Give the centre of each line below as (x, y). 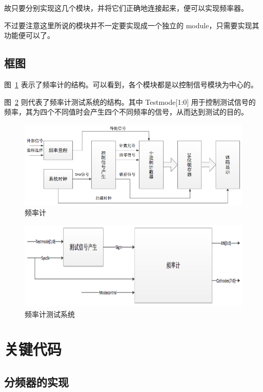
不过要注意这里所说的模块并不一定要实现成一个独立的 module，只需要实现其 (132, 25)
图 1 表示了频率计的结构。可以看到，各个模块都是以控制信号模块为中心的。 (131, 84)
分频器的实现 (36, 382)
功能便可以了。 (29, 35)
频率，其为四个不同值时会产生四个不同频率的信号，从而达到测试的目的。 (126, 112)
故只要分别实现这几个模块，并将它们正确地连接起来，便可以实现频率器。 (126, 8)
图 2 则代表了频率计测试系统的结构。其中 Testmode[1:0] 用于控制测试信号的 (130, 101)
